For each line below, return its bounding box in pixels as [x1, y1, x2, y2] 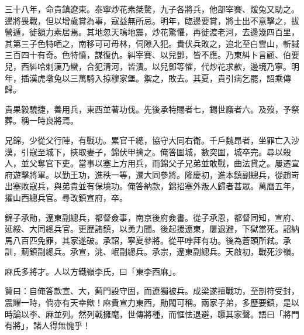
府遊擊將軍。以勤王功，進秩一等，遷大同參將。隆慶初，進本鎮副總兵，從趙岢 [5, 168, 299, 180]
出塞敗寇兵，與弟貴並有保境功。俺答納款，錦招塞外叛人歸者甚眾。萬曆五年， [5, 180, 299, 192]
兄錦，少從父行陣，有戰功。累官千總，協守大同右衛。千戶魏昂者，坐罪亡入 [5, 134, 291, 146]
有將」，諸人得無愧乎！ [5, 319, 91, 331]
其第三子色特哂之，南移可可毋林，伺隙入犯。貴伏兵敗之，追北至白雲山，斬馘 [5, 37, 299, 49]
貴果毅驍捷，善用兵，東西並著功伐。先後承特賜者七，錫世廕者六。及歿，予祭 [5, 102, 299, 115]
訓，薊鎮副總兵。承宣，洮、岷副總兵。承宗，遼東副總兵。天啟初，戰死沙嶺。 [5, 245, 299, 258]
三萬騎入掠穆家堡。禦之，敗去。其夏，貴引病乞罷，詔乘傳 [70, 71, 291, 84]
